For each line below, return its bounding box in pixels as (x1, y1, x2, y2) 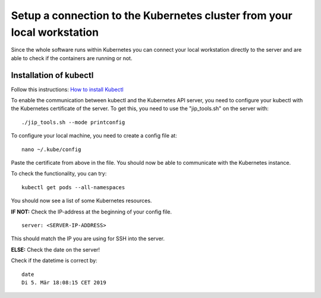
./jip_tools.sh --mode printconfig (21, 119, 125, 126)
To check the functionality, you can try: (11, 170, 107, 177)
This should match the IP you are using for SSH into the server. (11, 235, 165, 242)
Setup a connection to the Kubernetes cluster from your (11, 9, 292, 22)
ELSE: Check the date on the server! (11, 246, 100, 253)
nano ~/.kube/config (21, 146, 81, 153)
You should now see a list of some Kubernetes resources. (11, 197, 152, 205)
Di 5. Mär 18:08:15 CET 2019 (21, 279, 106, 286)
